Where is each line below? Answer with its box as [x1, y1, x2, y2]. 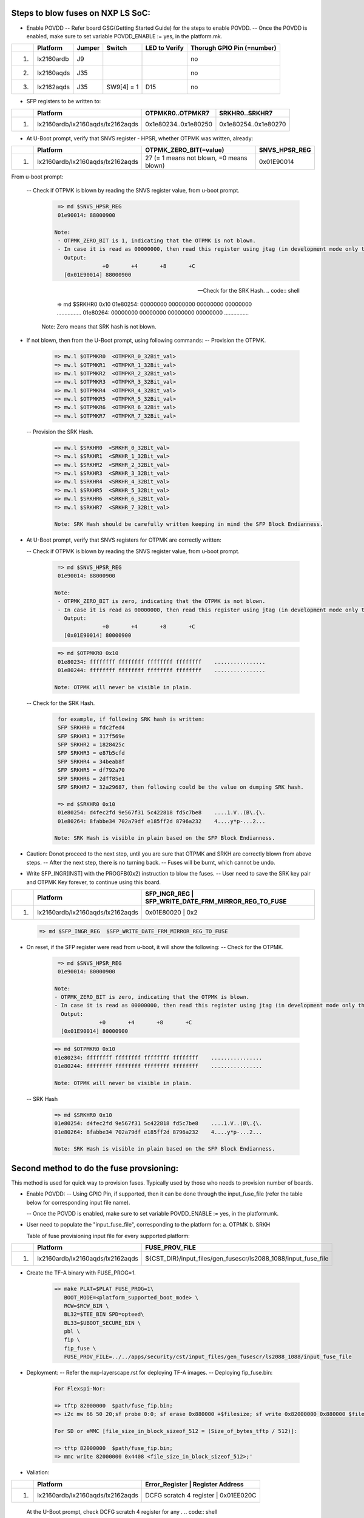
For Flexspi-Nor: [54, 1385, 106, 1392]
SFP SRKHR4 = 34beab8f [58, 758, 126, 765]
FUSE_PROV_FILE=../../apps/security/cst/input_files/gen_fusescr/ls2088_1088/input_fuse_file [64, 1353, 352, 1360]
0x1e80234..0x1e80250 [144, 120, 212, 128]
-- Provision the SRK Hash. [26, 428, 93, 435]
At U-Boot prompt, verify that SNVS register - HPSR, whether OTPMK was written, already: [26, 134, 254, 142]
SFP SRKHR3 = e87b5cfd [58, 750, 126, 757]
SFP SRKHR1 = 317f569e [58, 732, 126, 740]
